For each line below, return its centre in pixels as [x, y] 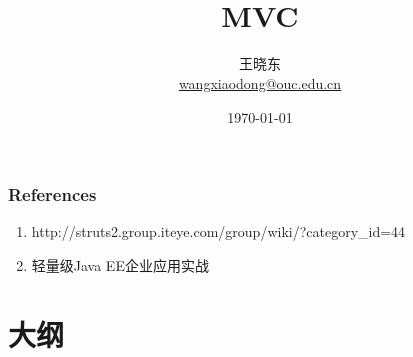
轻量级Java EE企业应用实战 [120, 264]
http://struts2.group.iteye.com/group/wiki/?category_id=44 [218, 231]
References [52, 194]
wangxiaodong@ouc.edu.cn [260, 82]
